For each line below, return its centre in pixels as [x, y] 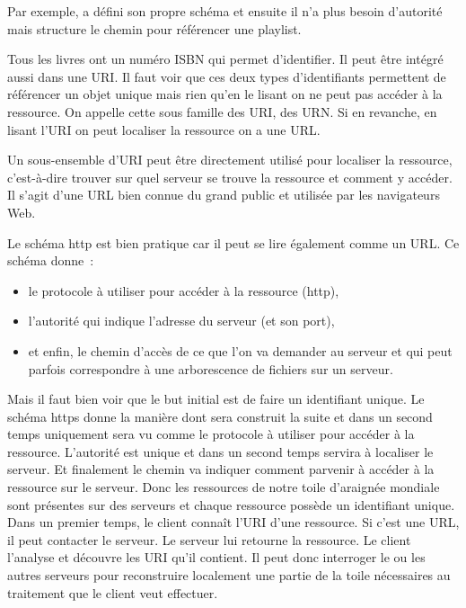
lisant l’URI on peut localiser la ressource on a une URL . [164, 129]
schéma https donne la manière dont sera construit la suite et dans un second [220, 416]
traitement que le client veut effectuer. [113, 592]
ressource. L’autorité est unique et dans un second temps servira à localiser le [220, 451]
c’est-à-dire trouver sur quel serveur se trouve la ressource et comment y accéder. [230, 177]
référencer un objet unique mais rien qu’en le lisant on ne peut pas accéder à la [225, 94]
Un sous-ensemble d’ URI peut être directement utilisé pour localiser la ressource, [230, 160]
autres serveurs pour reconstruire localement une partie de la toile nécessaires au [229, 575]
